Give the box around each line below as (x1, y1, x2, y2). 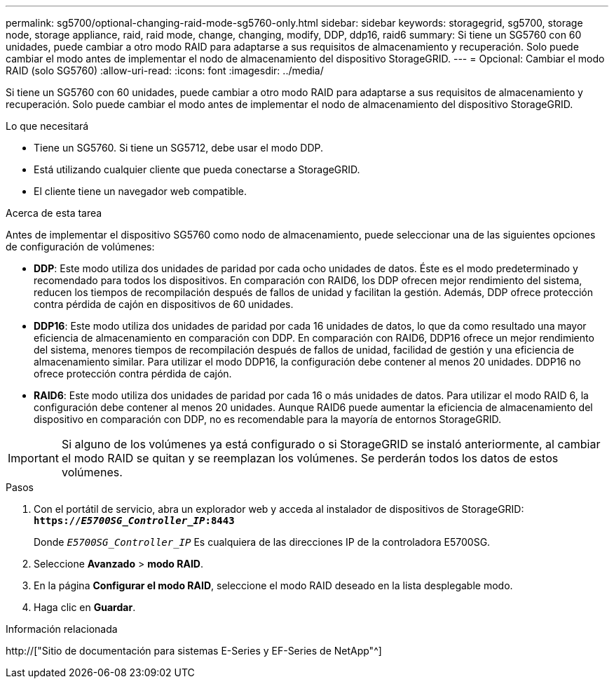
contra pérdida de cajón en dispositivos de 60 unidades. (34, 298, 294, 310)
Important (8, 451, 59, 465)
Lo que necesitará (6, 120, 89, 132)
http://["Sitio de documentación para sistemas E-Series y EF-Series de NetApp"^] (6, 645, 382, 657)
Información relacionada (6, 623, 118, 635)
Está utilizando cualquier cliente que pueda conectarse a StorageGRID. (34, 163, 360, 175)
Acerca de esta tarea (6, 207, 102, 219)
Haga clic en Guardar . (34, 601, 136, 613)
